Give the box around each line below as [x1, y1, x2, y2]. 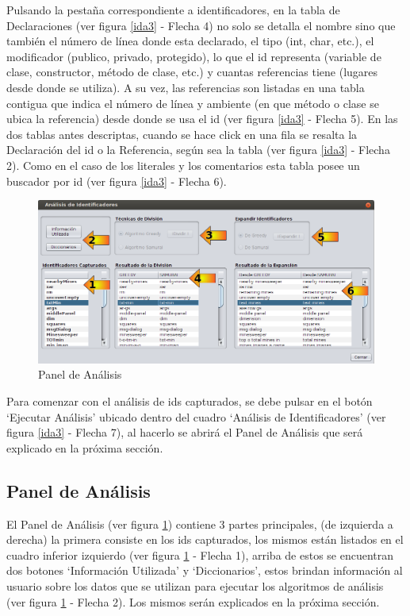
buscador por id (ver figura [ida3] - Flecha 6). [6, 172, 227, 189]
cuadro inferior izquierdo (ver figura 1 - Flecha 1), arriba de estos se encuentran [6, 546, 394, 563]
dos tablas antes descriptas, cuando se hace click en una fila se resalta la [6, 125, 358, 142]
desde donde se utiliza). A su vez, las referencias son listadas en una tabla [6, 79, 365, 95]
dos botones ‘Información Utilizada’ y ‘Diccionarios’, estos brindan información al [6, 562, 403, 579]
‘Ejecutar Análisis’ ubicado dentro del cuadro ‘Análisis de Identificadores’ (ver [6, 408, 386, 425]
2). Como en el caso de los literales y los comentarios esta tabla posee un [6, 156, 360, 173]
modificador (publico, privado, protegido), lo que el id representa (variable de [6, 48, 381, 64]
